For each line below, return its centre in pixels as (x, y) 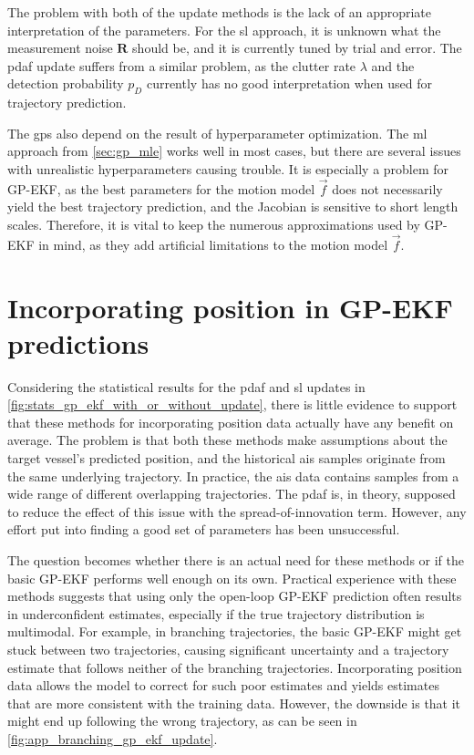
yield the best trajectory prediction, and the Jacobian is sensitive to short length (233, 207)
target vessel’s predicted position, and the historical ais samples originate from (227, 458)
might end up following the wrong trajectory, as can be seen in (182, 721)
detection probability (66, 83)
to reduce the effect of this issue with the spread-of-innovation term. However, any (237, 511)
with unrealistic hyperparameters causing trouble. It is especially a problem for (228, 168)
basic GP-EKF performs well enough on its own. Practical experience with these (232, 578)
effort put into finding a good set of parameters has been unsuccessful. (204, 529)
